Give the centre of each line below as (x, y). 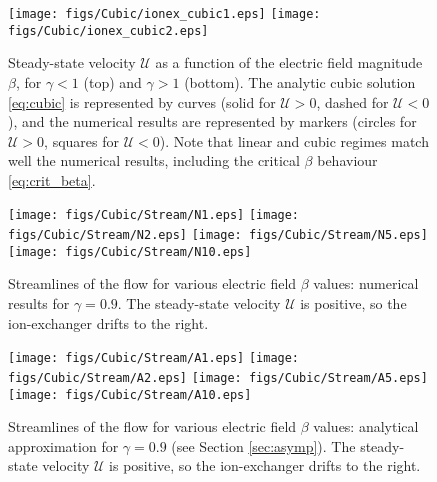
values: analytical (366, 426)
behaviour (347, 160)
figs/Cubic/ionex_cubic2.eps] (108, 30)
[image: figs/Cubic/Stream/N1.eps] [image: (154, 215)
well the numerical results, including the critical (154, 160)
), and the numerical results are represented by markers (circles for (212, 121)
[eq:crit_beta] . (52, 179)
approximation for (63, 445)
